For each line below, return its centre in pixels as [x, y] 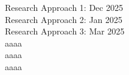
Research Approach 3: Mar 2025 [65, 31]
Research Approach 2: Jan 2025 [64, 19]
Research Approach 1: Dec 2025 [64, 7]
